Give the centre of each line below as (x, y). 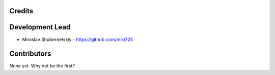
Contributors (30, 54)
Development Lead (40, 27)
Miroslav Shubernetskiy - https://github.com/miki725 (78, 39)
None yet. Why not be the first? (42, 66)
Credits (21, 11)
